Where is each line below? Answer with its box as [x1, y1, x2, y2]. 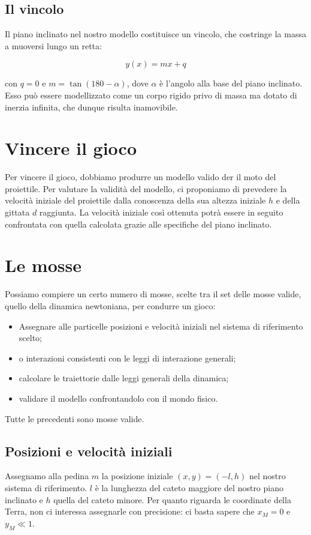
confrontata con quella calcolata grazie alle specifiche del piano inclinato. [5, 217, 272, 230]
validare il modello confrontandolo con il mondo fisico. [19, 391, 218, 404]
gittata [5, 206, 30, 219]
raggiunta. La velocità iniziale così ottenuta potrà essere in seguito [39, 206, 283, 219]
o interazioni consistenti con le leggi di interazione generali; [19, 351, 236, 364]
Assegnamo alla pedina [5, 470, 89, 482]
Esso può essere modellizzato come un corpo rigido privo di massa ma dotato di [5, 88, 297, 101]
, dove [126, 77, 149, 89]
